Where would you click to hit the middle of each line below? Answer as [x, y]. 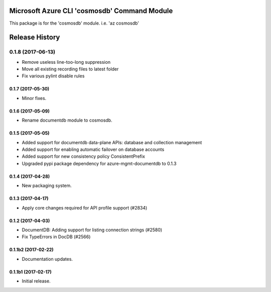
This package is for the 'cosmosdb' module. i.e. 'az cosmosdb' [74, 23]
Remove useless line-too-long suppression [66, 62]
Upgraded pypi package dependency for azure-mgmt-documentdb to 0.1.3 [99, 163]
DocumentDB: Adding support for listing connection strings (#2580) [92, 230]
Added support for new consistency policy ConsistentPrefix [84, 156]
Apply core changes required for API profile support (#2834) [85, 208]
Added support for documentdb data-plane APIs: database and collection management [112, 142]
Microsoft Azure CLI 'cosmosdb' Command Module [91, 11]
